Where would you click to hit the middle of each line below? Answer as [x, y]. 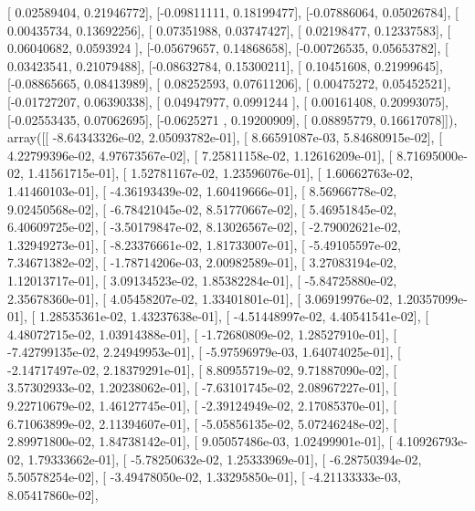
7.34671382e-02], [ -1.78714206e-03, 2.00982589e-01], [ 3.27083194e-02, [202, 262]
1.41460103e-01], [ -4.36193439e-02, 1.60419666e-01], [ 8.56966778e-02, [202, 190]
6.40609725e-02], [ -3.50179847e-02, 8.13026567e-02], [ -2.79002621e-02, [204, 227]
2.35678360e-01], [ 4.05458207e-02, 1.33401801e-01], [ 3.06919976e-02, [200, 298]
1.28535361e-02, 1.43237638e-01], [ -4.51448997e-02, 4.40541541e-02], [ [234, 316]
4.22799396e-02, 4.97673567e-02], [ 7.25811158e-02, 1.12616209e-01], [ [200, 155]
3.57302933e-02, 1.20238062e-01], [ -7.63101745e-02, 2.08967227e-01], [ [202, 387]
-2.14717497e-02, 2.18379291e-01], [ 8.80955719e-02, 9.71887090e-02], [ [202, 369]
